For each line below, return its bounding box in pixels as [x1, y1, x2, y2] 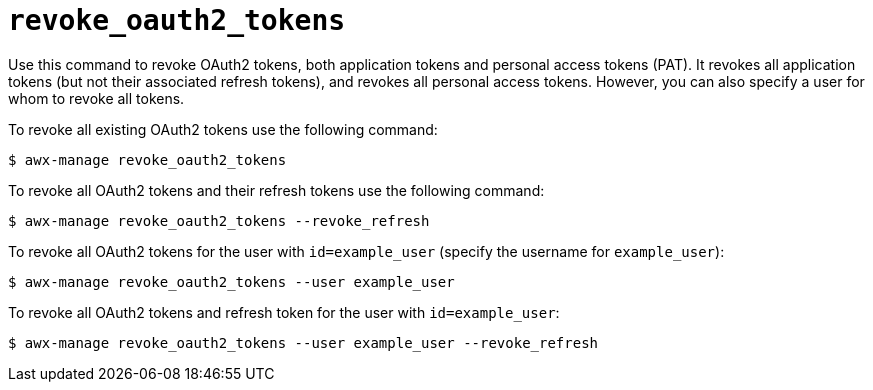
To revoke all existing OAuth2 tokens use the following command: [8, 120, 438, 138]
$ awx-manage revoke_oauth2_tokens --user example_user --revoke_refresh [8, 334, 599, 351]
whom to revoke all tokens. [8, 89, 185, 107]
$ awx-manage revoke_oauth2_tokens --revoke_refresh [8, 212, 430, 229]
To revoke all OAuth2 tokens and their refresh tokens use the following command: [8, 181, 545, 199]
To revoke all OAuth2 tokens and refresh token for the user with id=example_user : [8, 303, 560, 321]
